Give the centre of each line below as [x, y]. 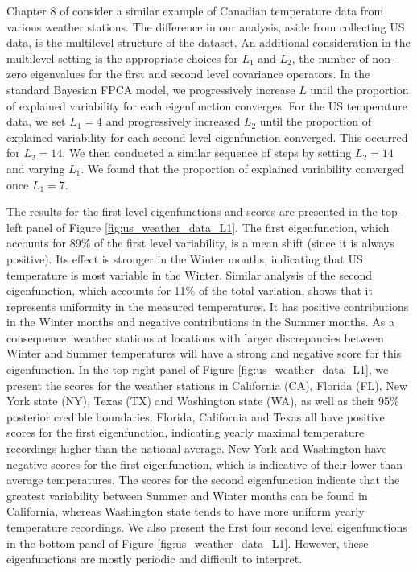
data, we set [36, 121]
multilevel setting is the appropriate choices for [122, 58]
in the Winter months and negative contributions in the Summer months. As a [200, 322]
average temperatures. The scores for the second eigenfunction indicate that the [203, 480]
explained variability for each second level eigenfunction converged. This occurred [207, 137]
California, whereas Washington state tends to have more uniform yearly [186, 511]
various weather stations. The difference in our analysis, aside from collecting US [206, 26]
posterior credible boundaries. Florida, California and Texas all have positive [196, 416]
